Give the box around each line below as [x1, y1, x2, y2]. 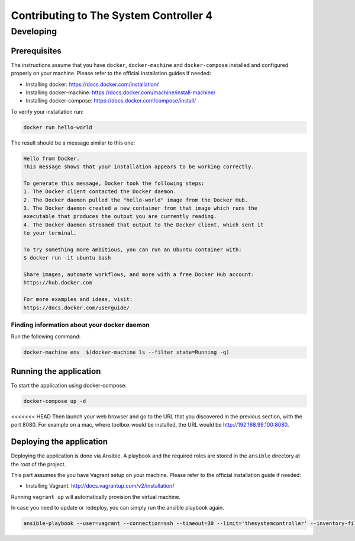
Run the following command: [11, 333, 81, 340]
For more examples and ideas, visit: [23, 296, 133, 303]
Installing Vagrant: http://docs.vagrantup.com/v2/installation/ [25, 482, 175, 489]
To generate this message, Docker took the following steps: [23, 180, 205, 187]
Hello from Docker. [23, 155, 80, 162]
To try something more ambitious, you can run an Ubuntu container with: [23, 246, 242, 253]
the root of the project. [11, 460, 66, 468]
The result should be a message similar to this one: [11, 139, 135, 146]
